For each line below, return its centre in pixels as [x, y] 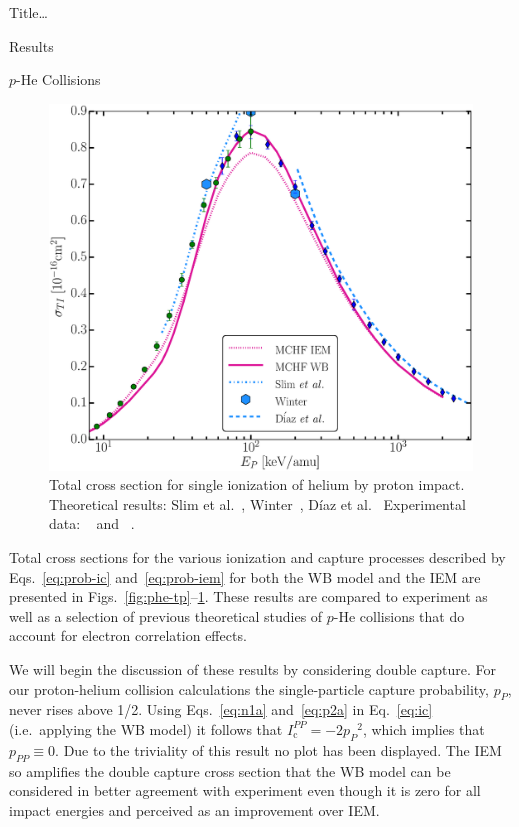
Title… [28, 12]
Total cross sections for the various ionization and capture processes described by [257, 557]
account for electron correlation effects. [128, 635]
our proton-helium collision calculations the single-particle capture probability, [249, 688]
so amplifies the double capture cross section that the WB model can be [230, 770]
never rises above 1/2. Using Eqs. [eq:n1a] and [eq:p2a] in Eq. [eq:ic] [221, 709]
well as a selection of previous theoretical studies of [166, 615]
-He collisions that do [399, 615]
